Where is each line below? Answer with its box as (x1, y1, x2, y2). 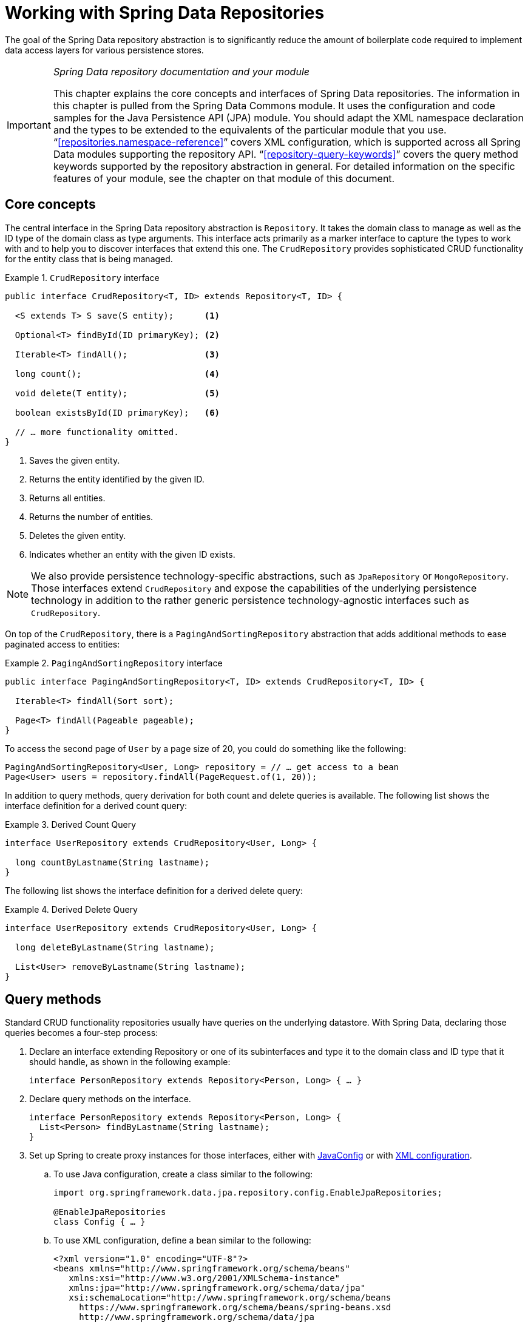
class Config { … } (53, 1217, 146, 1227)
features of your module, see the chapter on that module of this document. (53, 172, 395, 184)
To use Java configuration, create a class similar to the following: (53, 1169, 313, 1180)
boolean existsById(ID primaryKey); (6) (15, 407, 220, 418)
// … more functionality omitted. (15, 427, 179, 437)
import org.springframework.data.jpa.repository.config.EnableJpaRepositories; (53, 1188, 442, 1198)
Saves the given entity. (29, 455, 120, 465)
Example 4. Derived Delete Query (5, 904, 138, 915)
